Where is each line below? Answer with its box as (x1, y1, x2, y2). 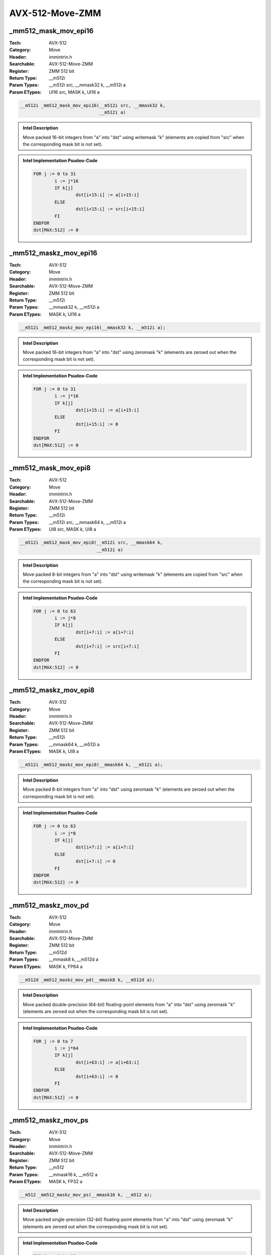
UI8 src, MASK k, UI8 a (49, 526, 96, 532)
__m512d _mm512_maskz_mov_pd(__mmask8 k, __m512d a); (20, 977, 155, 982)
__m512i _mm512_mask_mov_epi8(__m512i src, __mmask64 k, (20, 540, 163, 546)
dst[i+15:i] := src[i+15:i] (75, 206, 145, 212)
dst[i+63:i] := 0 (75, 1073, 118, 1079)
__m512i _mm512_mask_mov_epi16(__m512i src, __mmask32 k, (20, 102, 166, 108)
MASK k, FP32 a (49, 1179, 83, 1184)
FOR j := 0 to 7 (33, 1038, 74, 1044)
